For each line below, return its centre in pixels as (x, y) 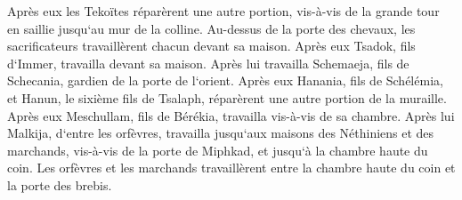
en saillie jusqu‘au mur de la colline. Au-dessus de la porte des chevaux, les (211, 28)
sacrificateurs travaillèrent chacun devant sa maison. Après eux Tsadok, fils (211, 46)
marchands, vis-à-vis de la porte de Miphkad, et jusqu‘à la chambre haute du (218, 150)
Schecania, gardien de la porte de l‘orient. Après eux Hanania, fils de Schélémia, (225, 80)
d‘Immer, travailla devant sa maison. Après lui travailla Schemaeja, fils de (208, 63)
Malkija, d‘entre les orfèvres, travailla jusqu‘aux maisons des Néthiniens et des (221, 133)
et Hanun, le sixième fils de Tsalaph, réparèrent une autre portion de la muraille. (227, 97)
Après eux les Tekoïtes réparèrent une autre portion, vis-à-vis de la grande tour (223, 11)
